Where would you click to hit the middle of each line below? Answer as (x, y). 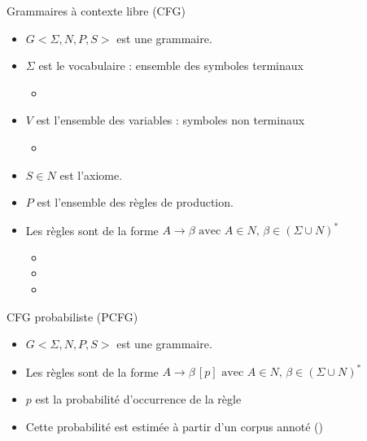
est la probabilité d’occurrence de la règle (138, 398)
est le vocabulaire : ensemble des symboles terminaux (171, 65)
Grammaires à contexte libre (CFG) (96, 11)
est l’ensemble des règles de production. (135, 202)
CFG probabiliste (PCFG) (72, 316)
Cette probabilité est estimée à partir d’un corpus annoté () (174, 426)
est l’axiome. (91, 175)
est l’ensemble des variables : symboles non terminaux (170, 120)
